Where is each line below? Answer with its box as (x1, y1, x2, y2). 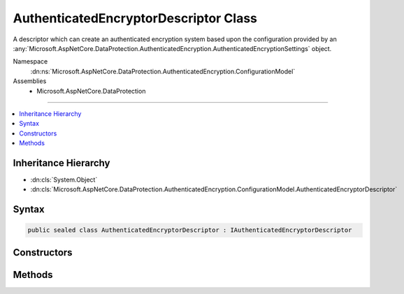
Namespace (13, 57, 48, 66)
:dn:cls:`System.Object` (30, 175, 98, 184)
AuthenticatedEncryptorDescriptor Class (13, 10, 258, 26)
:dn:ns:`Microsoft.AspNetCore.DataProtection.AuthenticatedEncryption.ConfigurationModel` (30, 67, 296, 75)
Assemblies (13, 77, 47, 85)
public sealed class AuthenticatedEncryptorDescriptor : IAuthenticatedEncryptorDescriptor (27, 226, 352, 234)
